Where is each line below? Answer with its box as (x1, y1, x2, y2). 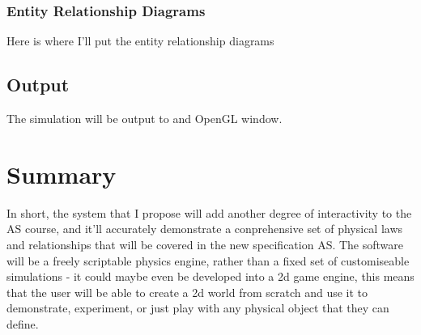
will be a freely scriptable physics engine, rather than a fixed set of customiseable (6, 252, 410, 269)
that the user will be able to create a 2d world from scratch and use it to (6, 283, 368, 300)
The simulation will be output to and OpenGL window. (6, 110, 283, 127)
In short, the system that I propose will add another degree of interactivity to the (6, 204, 412, 221)
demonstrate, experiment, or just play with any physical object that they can (6, 299, 389, 316)
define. (6, 315, 39, 332)
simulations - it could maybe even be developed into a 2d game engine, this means (6, 268, 415, 285)
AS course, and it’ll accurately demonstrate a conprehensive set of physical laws (6, 220, 403, 237)
